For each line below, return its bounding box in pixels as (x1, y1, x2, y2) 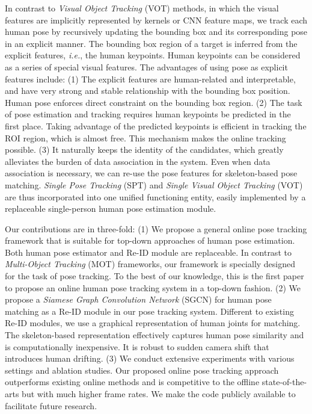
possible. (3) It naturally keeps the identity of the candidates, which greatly (5, 143, 284, 156)
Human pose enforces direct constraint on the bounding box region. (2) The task (5, 96, 302, 108)
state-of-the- (262, 375, 307, 388)
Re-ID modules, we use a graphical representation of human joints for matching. (5, 317, 301, 329)
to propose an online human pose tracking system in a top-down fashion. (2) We (5, 281, 301, 294)
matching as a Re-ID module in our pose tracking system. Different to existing (5, 304, 294, 317)
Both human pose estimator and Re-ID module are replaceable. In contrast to (5, 246, 292, 258)
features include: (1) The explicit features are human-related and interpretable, (5, 72, 296, 85)
